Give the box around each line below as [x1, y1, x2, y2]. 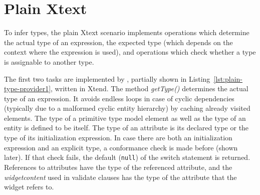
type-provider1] [4, 83, 51, 94]
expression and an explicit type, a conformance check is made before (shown [4, 142, 238, 152]
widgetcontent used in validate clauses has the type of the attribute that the [4, 171, 237, 182]
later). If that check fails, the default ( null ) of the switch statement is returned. [4, 152, 250, 162]
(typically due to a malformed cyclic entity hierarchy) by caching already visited [4, 103, 250, 113]
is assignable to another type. [4, 56, 94, 67]
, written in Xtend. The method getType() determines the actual [51, 83, 248, 94]
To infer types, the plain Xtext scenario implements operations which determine [4, 27, 249, 38]
